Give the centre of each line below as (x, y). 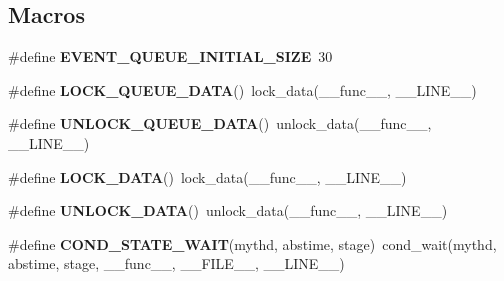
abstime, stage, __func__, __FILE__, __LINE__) (176, 263)
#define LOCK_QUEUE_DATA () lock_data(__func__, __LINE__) (242, 89)
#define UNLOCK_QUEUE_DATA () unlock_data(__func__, (220, 123)
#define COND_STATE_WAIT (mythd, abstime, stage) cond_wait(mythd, (252, 243)
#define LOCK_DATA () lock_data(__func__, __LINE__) (207, 176)
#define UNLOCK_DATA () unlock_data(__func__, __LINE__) (228, 210)
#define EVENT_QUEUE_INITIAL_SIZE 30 (170, 56)
